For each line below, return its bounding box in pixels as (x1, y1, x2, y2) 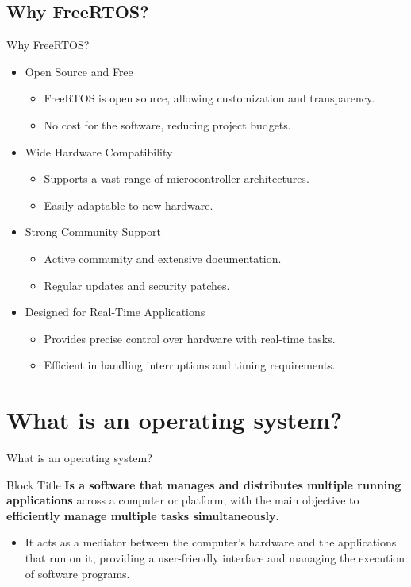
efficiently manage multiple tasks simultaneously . (6, 507, 279, 523)
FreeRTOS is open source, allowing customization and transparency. (44, 90, 375, 106)
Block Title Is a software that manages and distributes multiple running (6, 476, 401, 492)
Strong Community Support (25, 223, 162, 240)
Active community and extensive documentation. (44, 249, 282, 266)
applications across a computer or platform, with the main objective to (6, 492, 359, 508)
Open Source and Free (25, 63, 133, 79)
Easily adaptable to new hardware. (44, 196, 213, 213)
